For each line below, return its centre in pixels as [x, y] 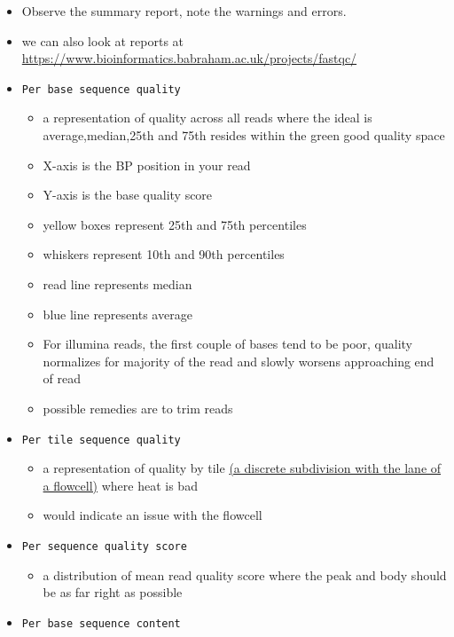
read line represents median [117, 284]
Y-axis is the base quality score [128, 195]
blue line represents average [117, 314]
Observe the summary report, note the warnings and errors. [184, 11]
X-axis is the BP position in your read [147, 165]
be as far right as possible [113, 592]
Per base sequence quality [101, 89]
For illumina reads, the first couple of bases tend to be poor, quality [228, 344]
